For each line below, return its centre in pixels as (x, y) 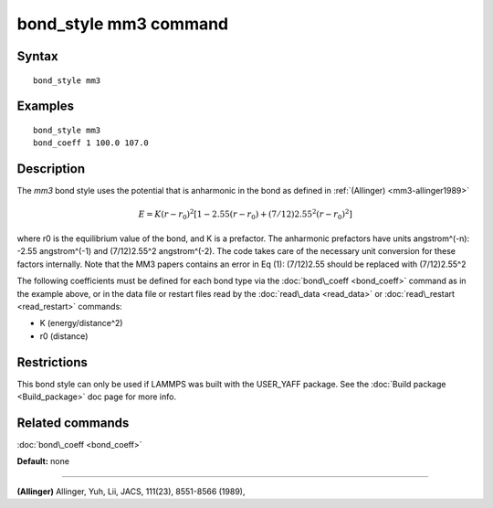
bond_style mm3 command (123, 24)
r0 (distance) (64, 336)
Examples (46, 106)
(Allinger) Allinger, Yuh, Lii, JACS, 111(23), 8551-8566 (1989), (131, 491)
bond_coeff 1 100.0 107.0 (91, 143)
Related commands (73, 423)
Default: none (43, 461)
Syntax (37, 56)
